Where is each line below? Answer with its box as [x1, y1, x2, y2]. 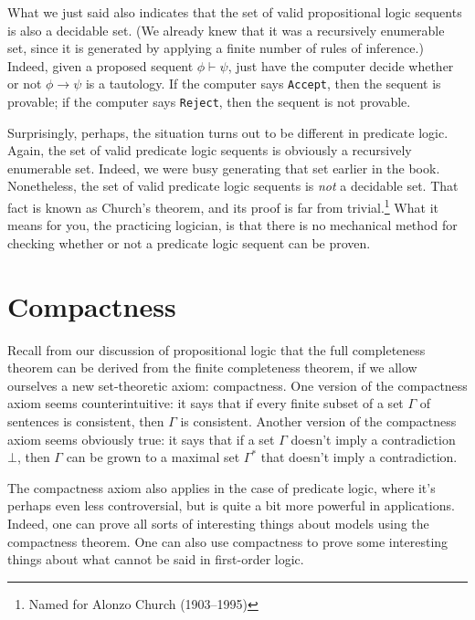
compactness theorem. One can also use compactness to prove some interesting [7, 531, 449, 551]
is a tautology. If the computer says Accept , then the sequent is [85, 74, 441, 93]
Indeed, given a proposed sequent [7, 56, 194, 75]
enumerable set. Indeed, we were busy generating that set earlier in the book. [7, 158, 440, 177]
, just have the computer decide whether [227, 56, 454, 75]
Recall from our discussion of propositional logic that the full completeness [7, 340, 426, 359]
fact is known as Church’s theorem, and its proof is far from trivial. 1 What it [7, 195, 438, 216]
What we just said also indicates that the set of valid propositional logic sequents [7, 3, 462, 21]
